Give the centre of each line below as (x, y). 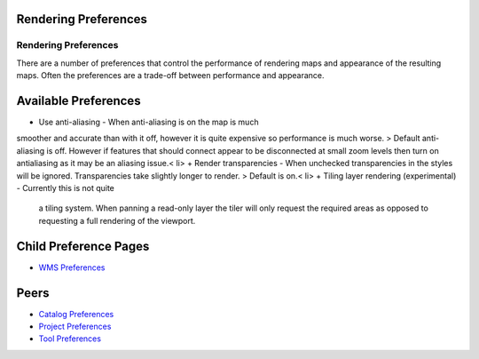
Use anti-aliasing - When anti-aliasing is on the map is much (149, 122)
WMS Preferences (72, 267)
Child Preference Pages (83, 246)
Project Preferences (75, 326)
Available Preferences (79, 101)
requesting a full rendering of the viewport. (117, 220)
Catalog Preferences (76, 314)
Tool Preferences (70, 339)
